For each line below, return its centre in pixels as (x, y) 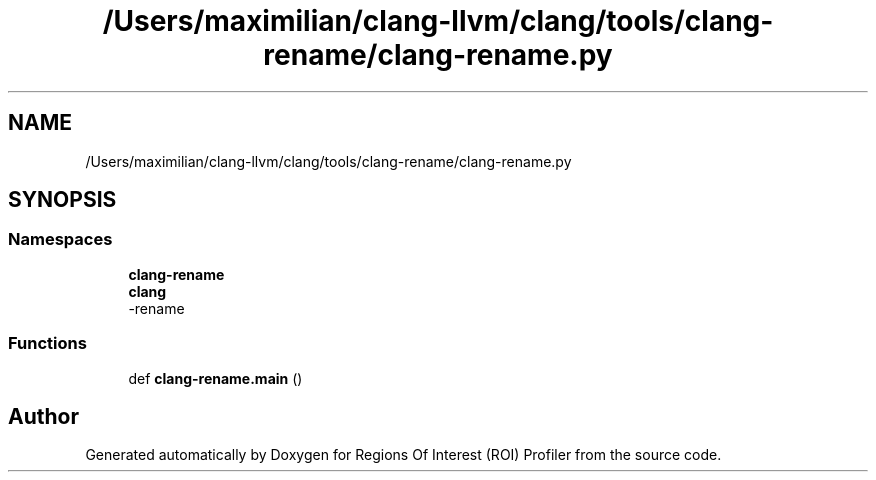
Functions (47, 343)
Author (43, 416)
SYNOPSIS (62, 200)
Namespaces (60, 239)
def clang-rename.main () (215, 378)
